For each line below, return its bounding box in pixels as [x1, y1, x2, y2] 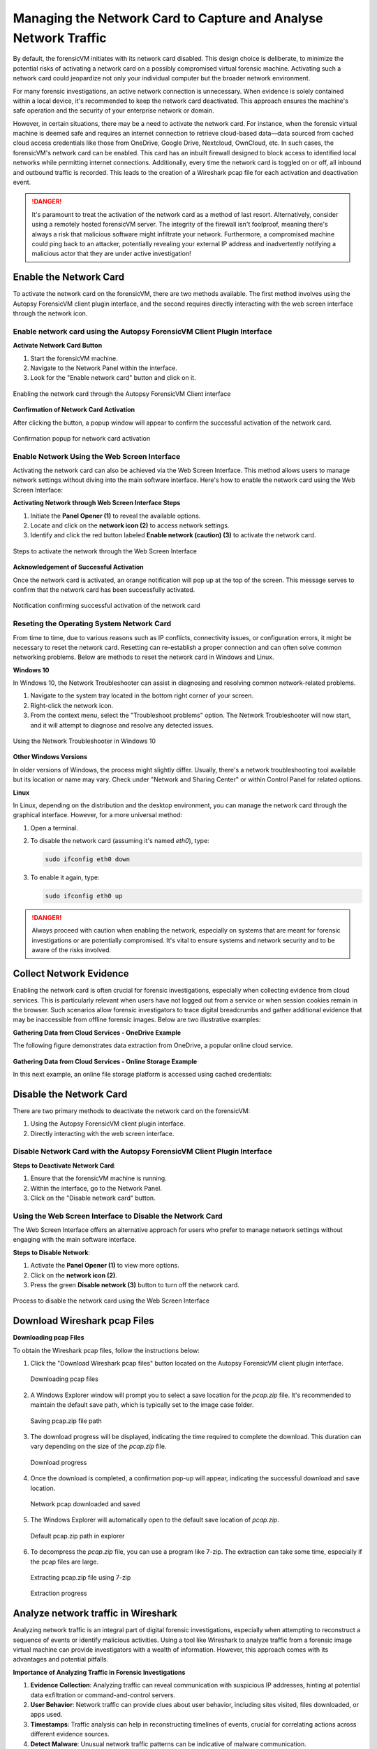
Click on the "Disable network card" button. [30, 1194, 156, 1202]
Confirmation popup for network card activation [13, 434, 150, 442]
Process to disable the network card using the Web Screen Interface [13, 1296, 209, 1305]
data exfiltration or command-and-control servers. [30, 1690, 176, 1699]
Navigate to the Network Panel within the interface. [30, 364, 177, 372]
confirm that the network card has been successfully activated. [13, 585, 195, 594]
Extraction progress [30, 1589, 87, 1598]
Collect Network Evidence [13, 968, 129, 979]
